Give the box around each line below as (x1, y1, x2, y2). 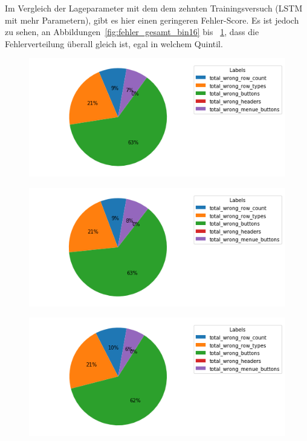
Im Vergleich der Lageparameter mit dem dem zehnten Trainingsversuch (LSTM (5, 2, 303, 14)
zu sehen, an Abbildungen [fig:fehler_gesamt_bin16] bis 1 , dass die (5, 25, 259, 38)
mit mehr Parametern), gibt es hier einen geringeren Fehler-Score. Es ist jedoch (5, 13, 299, 26)
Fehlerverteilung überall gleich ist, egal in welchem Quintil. (5, 37, 223, 50)
